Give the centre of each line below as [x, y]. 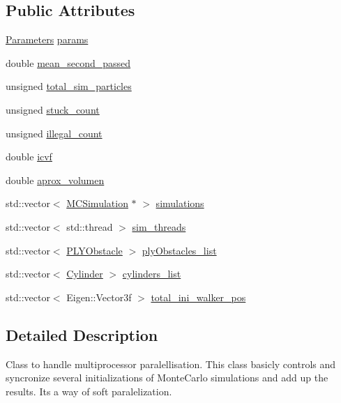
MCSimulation [97, 203]
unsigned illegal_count [54, 133]
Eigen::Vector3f [99, 297]
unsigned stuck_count [53, 109]
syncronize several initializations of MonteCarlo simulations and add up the [167, 378]
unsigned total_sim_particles [69, 86]
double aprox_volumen [55, 180]
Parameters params [47, 39]
